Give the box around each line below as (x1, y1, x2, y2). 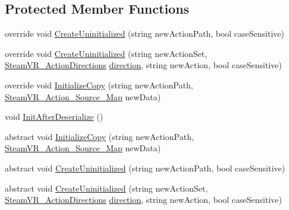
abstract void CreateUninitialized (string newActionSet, (5, 182, 208, 194)
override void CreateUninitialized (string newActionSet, (5, 47, 208, 59)
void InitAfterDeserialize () (5, 110, 103, 123)
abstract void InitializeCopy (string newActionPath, (5, 130, 194, 142)
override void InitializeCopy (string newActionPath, (5, 78, 193, 91)
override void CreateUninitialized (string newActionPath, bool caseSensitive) (5, 27, 285, 40)
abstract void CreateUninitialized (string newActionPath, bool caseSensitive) (5, 161, 285, 174)
